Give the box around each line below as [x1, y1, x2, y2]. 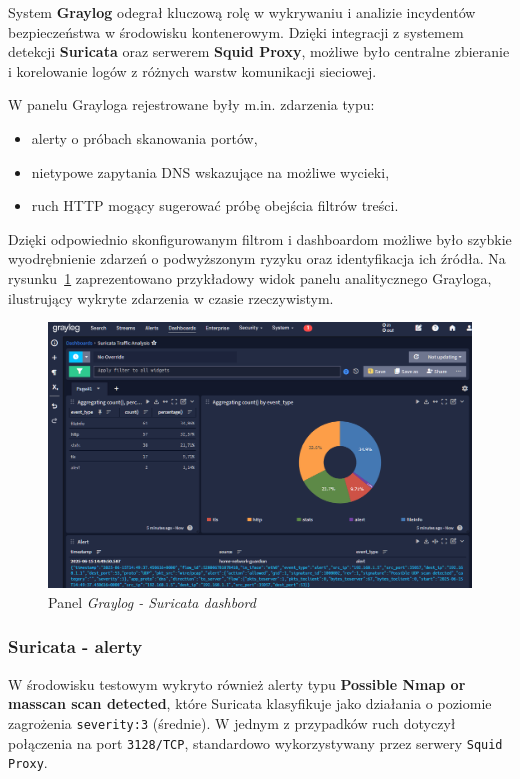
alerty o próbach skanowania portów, [31, 127, 258, 148]
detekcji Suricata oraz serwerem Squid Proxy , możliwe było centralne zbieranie [8, 41, 510, 62]
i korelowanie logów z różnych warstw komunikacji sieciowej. [8, 60, 377, 81]
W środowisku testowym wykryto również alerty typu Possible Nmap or [8, 673, 466, 694]
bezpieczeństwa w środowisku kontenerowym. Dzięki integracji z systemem [8, 21, 464, 42]
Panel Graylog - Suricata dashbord [48, 591, 256, 612]
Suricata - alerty [8, 634, 143, 659]
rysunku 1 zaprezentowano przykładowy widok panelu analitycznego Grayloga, [8, 267, 492, 288]
